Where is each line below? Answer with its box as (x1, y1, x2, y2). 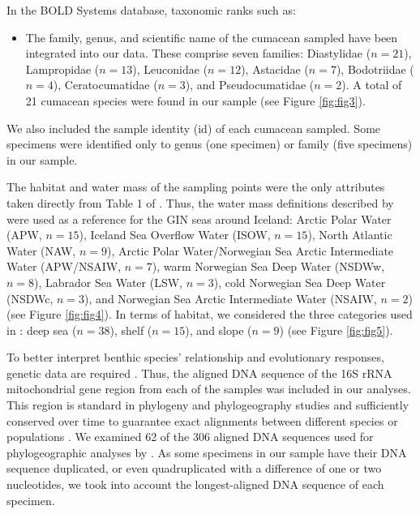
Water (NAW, (6, 242, 76, 259)
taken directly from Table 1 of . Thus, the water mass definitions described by (6, 194, 394, 211)
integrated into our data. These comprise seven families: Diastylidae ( (25, 45, 371, 62)
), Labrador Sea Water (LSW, (34, 273, 182, 290)
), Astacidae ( (241, 60, 309, 77)
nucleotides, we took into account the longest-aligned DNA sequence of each (6, 476, 384, 493)
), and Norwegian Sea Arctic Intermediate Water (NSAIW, (84, 289, 377, 306)
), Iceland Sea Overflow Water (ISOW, (79, 226, 271, 243)
